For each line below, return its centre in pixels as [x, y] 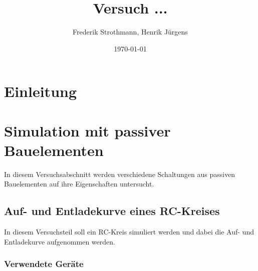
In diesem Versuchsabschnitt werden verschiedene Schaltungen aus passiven [120, 174]
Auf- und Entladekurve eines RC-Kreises [112, 211]
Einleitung [41, 91]
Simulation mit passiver [87, 130]
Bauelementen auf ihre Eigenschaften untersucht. [79, 184]
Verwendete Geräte [44, 264]
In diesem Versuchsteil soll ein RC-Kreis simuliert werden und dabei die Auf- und [129, 232]
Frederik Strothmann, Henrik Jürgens [130, 32]
